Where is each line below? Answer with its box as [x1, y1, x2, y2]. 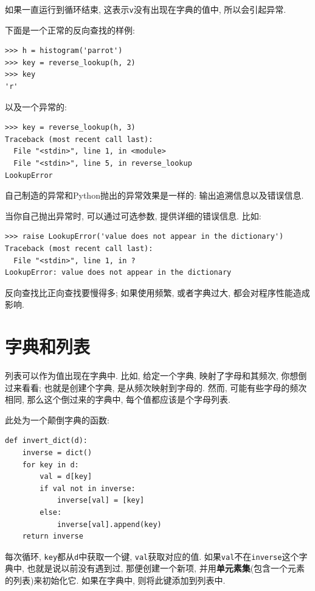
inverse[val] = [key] [57, 496, 145, 505]
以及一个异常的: [5, 100, 67, 113]
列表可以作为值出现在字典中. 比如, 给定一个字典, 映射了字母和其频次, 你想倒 [5, 369, 307, 382]
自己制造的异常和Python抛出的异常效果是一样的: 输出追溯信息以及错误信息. [5, 189, 304, 202]
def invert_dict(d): [5, 436, 88, 445]
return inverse [22, 532, 83, 541]
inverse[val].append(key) [57, 520, 162, 529]
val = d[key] [40, 472, 92, 481]
